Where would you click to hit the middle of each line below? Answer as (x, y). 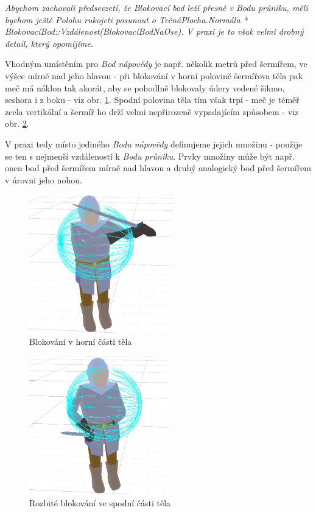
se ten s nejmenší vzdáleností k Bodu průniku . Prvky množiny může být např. (150, 156)
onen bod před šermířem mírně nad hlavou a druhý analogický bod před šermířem (158, 168)
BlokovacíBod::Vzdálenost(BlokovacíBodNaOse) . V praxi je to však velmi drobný (154, 31)
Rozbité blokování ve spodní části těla (100, 502)
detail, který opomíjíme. (49, 43)
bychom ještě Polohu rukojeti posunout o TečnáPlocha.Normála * (126, 19)
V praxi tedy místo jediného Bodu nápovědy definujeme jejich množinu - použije (154, 143)
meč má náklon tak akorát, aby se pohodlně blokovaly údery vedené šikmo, (145, 87)
